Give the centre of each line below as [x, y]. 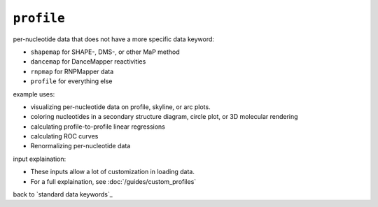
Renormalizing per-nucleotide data [80, 146]
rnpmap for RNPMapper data [72, 71]
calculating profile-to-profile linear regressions [98, 127]
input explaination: [40, 159]
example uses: [34, 94]
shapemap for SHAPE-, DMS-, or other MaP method [105, 52]
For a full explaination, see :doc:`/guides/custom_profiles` [113, 181]
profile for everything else [71, 81]
